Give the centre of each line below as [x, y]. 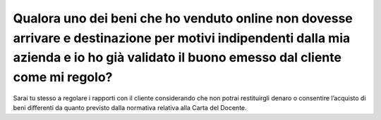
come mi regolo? [63, 78]
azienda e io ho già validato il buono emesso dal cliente [177, 58]
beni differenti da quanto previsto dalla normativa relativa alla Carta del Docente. [130, 108]
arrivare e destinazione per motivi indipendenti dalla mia [182, 38]
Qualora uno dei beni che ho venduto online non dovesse [183, 18]
